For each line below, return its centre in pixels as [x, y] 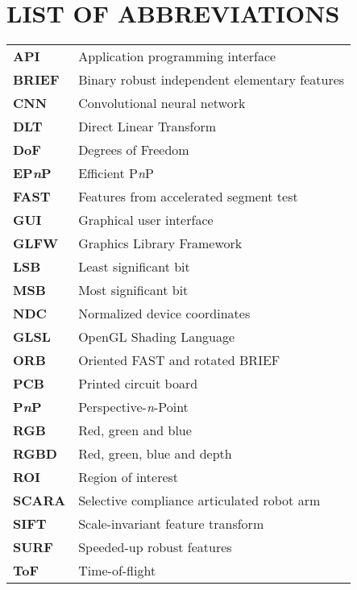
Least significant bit [134, 267]
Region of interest [129, 477]
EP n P [32, 173]
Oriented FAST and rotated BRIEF [179, 360]
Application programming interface [177, 56]
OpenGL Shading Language [157, 337]
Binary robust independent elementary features [212, 80]
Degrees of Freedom [134, 150]
